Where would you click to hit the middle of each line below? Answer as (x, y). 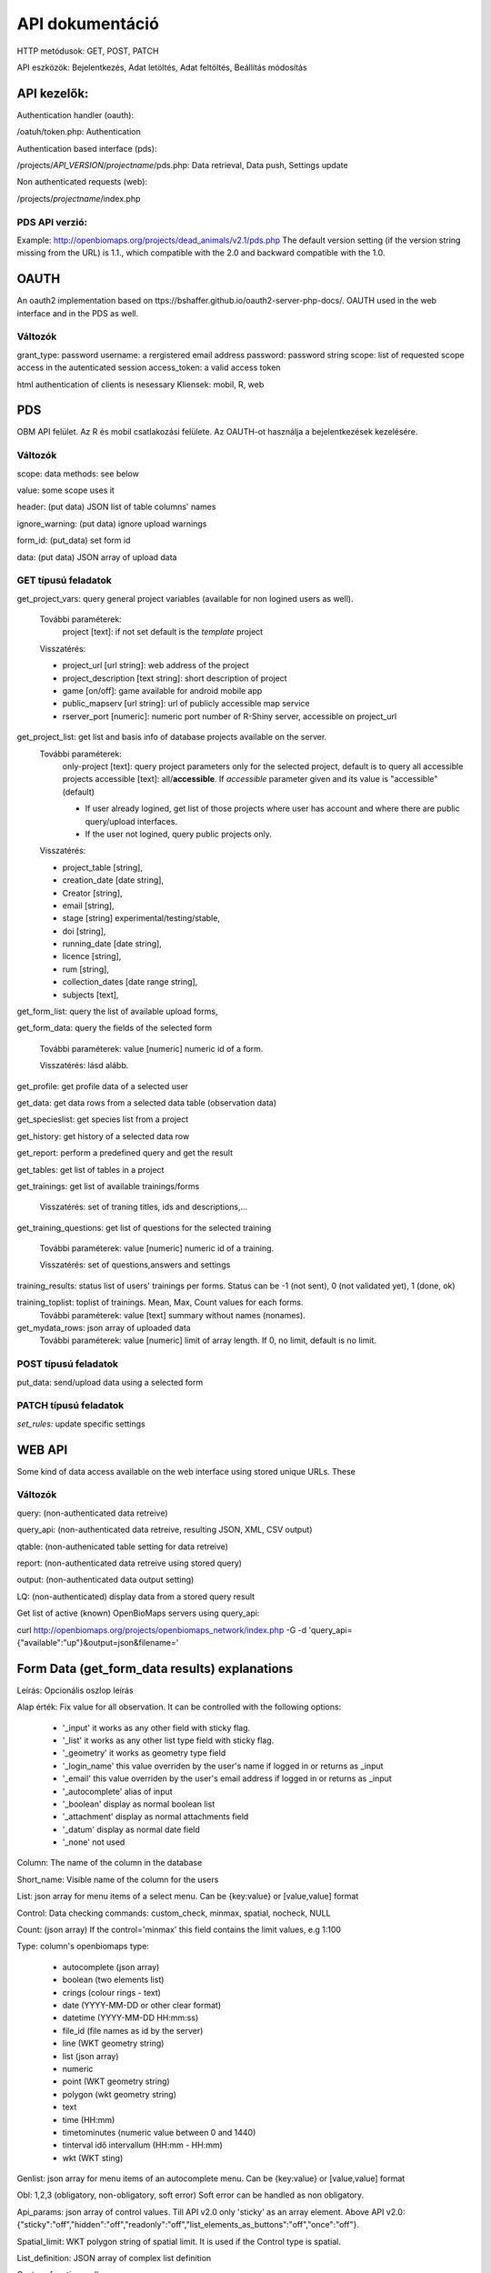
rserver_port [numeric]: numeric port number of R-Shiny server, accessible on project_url (230, 716)
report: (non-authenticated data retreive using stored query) (130, 1563)
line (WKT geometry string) (113, 2043)
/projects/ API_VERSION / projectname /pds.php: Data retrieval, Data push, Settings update (183, 165)
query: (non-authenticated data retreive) (92, 1513)
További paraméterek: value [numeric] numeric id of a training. (157, 1248)
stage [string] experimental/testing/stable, (141, 918)
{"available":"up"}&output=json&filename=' (98, 1642)
